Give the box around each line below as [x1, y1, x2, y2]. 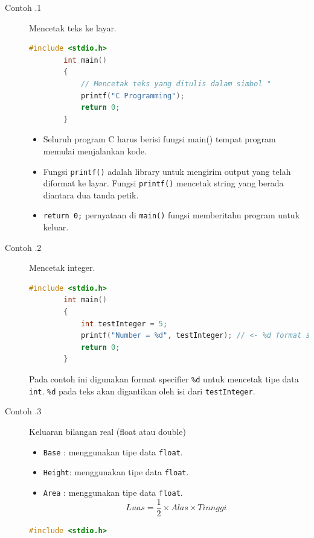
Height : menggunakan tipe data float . [43, 466, 189, 478]
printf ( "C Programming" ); [80, 91, 185, 100]
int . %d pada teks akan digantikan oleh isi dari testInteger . [29, 384, 255, 397]
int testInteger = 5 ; [80, 319, 168, 328]
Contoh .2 [5, 241, 42, 253]
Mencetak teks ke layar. [29, 21, 117, 34]
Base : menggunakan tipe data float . [43, 445, 183, 458]
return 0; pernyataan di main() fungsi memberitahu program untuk [43, 209, 300, 221]
